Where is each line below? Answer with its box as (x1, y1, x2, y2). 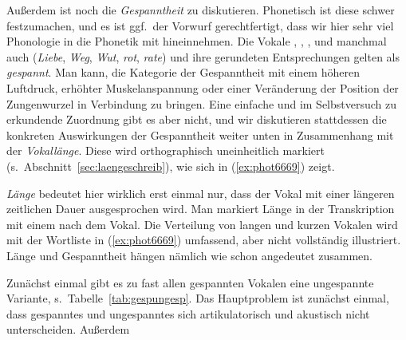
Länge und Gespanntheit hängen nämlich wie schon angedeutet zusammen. (6, 247, 373, 263)
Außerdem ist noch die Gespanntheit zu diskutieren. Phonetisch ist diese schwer (6, 2, 395, 18)
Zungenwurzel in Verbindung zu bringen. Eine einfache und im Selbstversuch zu (6, 95, 397, 112)
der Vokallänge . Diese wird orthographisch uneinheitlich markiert (6, 142, 325, 159)
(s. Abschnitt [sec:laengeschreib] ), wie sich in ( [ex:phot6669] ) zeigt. (6, 157, 335, 174)
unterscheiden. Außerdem (6, 321, 130, 338)
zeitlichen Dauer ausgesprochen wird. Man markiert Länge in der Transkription (6, 200, 395, 217)
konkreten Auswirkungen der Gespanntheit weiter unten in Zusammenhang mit (6, 126, 394, 143)
